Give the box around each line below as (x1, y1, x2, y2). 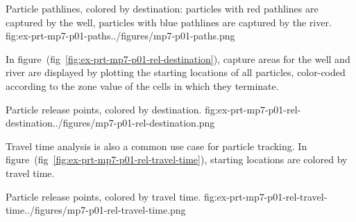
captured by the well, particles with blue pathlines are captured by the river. (6, 15, 332, 29)
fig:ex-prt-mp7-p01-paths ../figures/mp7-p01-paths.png (6, 28, 235, 43)
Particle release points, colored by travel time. (6, 189, 201, 203)
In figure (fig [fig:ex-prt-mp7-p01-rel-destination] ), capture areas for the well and (6, 51, 350, 66)
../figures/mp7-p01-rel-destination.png (52, 115, 215, 130)
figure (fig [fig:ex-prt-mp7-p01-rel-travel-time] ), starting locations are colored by (6, 152, 348, 167)
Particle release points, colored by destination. (6, 102, 202, 116)
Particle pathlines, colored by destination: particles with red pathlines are (6, 1, 319, 15)
